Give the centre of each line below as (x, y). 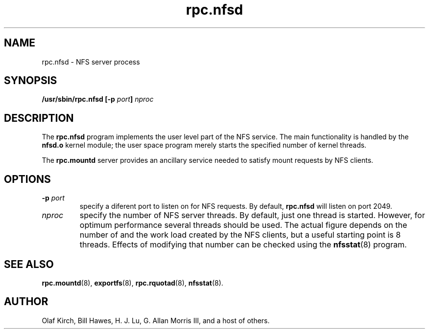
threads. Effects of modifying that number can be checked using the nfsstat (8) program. (243, 245)
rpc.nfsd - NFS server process (91, 62)
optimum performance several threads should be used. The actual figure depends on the (243, 225)
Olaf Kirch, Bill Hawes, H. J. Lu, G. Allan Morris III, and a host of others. (156, 320)
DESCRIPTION (39, 118)
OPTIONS (27, 179)
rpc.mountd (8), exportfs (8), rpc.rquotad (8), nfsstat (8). (132, 283)
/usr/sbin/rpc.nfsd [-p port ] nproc (98, 99)
